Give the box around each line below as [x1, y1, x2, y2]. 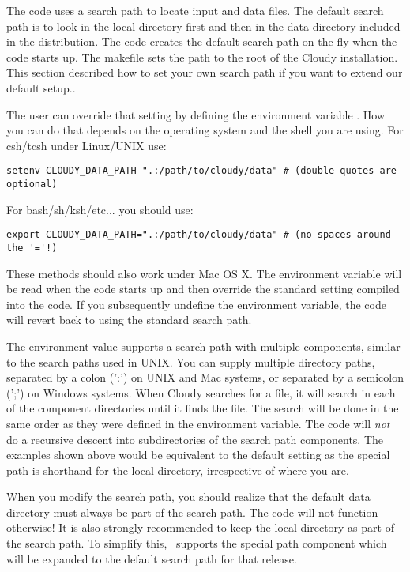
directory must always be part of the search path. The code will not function [6, 503, 378, 520]
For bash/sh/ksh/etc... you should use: [6, 201, 194, 217]
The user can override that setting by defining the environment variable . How [6, 106, 386, 122]
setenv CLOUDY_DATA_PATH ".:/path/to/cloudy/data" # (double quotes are [6, 165, 397, 177]
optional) [6, 179, 58, 190]
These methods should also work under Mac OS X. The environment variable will [6, 265, 402, 281]
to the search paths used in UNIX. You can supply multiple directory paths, [6, 353, 375, 370]
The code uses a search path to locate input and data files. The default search [6, 2, 384, 18]
